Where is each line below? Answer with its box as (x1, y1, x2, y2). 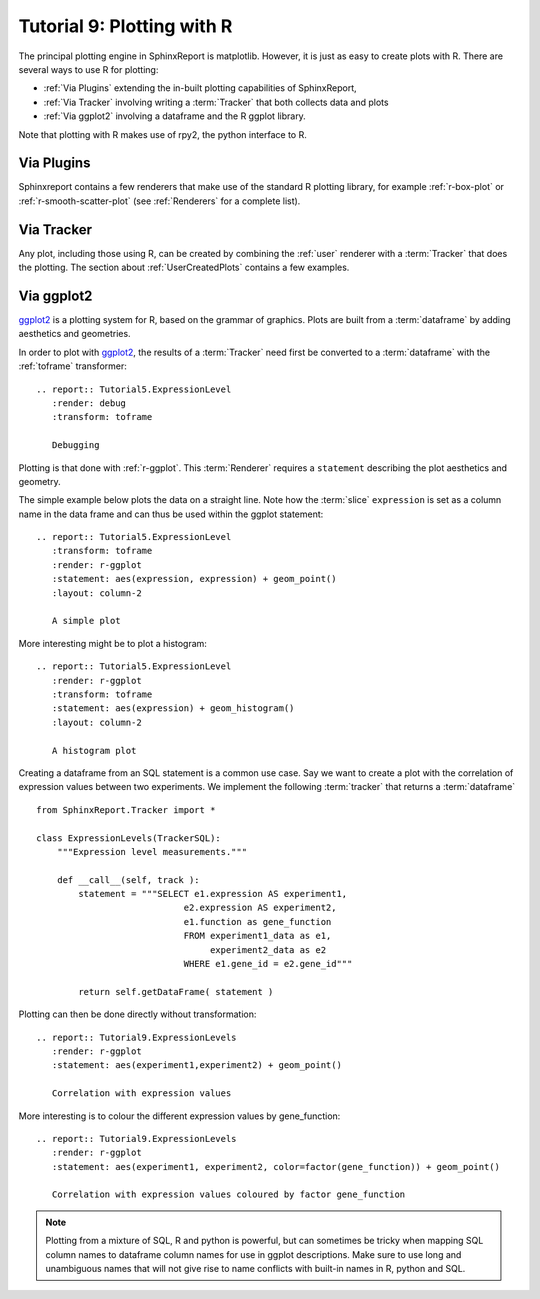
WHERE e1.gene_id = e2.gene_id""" (183, 958, 353, 970)
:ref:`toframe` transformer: (18, 360, 127, 372)
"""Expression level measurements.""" (56, 846, 248, 857)
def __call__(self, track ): (56, 874, 200, 885)
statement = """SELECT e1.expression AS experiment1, (78, 888, 348, 900)
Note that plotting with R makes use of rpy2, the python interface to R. (18, 128, 307, 140)
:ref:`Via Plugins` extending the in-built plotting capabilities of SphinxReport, (43, 82, 357, 94)
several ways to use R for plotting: (18, 63, 159, 75)
